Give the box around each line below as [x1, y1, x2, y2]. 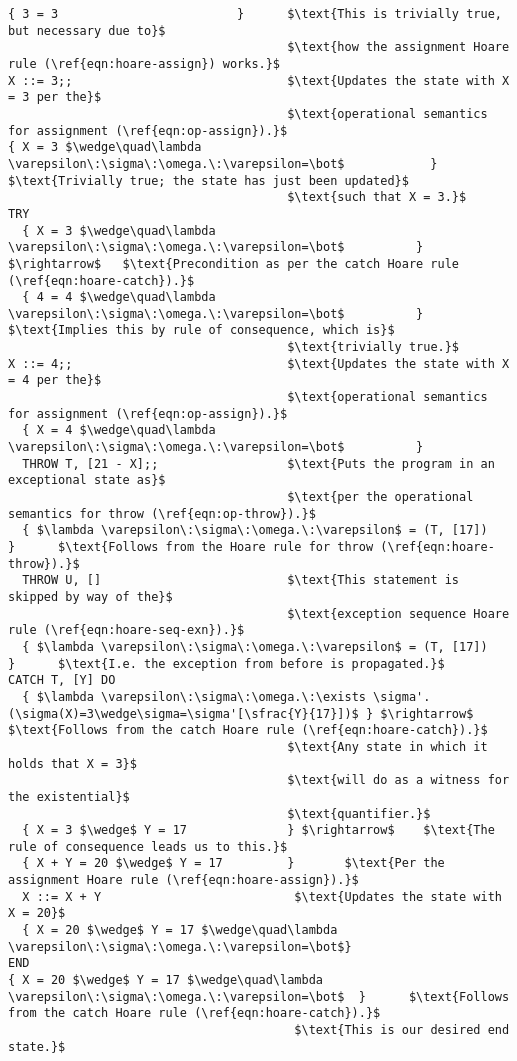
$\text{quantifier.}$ [287, 806, 431, 821]
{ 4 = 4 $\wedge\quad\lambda [22, 290, 216, 305]
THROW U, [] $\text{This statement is [22, 573, 460, 588]
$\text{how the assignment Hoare [287, 40, 510, 55]
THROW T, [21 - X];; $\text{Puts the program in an [22, 456, 495, 471]
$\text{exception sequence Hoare [287, 606, 510, 621]
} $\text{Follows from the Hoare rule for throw [8, 540, 374, 554]
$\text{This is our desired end [294, 1023, 510, 1038]
